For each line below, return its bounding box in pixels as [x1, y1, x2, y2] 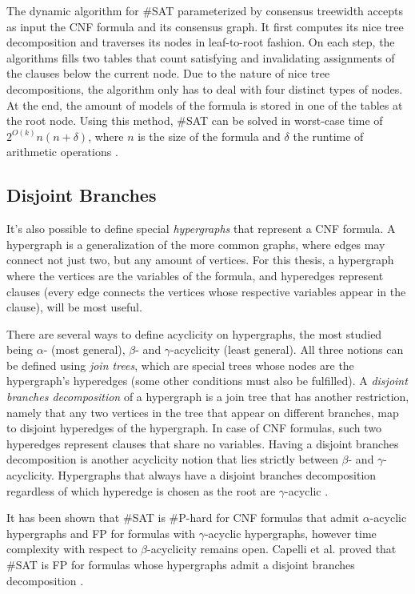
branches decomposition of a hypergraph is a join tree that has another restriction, [6, 388, 409, 405]
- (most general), [43, 341, 126, 358]
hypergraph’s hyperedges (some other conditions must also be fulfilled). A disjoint [6, 372, 408, 389]
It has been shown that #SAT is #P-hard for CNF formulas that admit [6, 509, 360, 526]
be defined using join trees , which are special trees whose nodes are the [6, 356, 354, 373]
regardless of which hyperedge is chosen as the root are [6, 482, 276, 499]
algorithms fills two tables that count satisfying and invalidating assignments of [6, 49, 395, 66]
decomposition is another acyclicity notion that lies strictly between [6, 451, 338, 468]
